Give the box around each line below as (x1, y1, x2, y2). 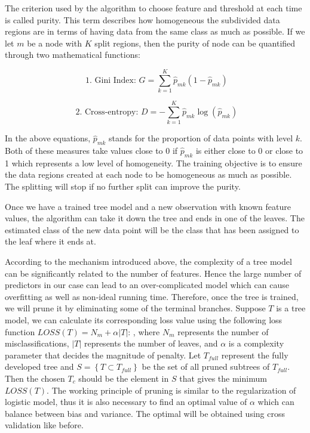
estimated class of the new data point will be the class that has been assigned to (5, 223, 299, 236)
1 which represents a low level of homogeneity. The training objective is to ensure (5, 156, 302, 169)
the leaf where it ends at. (5, 235, 96, 248)
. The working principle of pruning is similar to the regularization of (47, 383, 296, 396)
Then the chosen (5, 372, 65, 384)
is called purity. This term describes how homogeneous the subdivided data (5, 13, 280, 26)
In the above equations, (5, 132, 91, 144)
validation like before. (5, 419, 84, 431)
